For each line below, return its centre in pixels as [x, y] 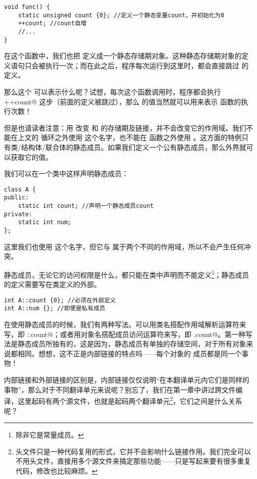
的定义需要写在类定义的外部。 [52, 284]
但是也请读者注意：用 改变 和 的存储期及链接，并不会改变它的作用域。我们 [125, 127]
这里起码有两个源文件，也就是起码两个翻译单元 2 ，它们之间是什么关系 [130, 400]
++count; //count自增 [52, 24]
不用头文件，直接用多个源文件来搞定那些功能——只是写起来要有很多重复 [133, 461]
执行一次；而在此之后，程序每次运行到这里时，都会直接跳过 [142, 65]
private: [18, 214]
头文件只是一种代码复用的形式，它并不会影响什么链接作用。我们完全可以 [133, 451]
